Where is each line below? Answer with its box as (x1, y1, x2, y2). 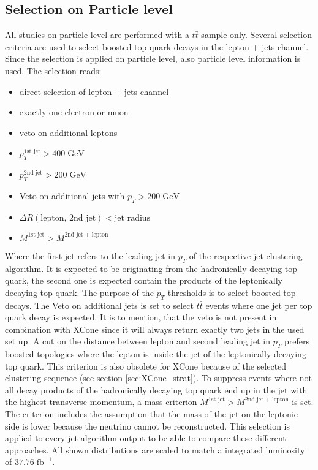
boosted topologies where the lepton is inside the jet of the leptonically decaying (5, 347, 306, 360)
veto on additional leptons (19, 126, 118, 138)
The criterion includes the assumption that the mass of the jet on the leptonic (5, 407, 298, 420)
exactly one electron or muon (19, 105, 129, 118)
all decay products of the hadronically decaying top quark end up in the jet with (5, 383, 308, 396)
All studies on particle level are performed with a (5, 28, 189, 41)
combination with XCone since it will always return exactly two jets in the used (5, 322, 305, 335)
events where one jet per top (205, 298, 312, 311)
